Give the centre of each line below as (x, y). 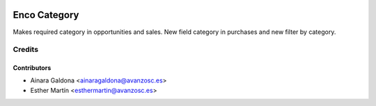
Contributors (32, 68)
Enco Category (46, 15)
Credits (25, 50)
